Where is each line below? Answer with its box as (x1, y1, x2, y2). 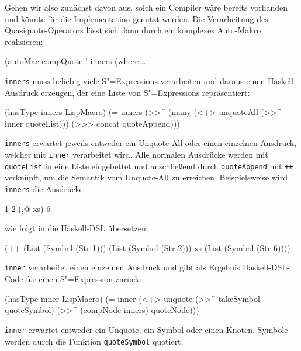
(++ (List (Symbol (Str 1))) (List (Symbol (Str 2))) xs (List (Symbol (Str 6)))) (5, 241, 290, 253)
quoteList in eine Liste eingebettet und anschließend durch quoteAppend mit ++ (5, 159, 293, 172)
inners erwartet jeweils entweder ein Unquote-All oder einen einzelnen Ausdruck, (5, 137, 297, 149)
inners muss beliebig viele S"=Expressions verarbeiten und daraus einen (5, 74, 265, 86)
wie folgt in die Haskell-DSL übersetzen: (5, 222, 148, 234)
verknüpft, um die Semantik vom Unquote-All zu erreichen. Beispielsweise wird (5, 171, 288, 183)
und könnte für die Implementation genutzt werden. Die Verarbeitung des (5, 12, 268, 25)
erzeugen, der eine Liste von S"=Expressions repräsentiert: (41, 86, 250, 98)
